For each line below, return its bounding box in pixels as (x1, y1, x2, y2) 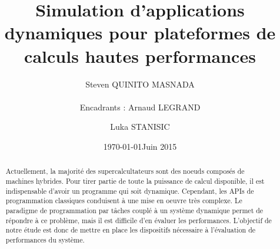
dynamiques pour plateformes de (4, 21, 276, 45)
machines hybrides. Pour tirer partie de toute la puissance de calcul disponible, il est (5, 176, 265, 186)
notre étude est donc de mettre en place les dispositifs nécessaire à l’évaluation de (5, 225, 256, 235)
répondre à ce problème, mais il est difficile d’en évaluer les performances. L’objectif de (5, 215, 272, 225)
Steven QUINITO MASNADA (85, 78, 195, 90)
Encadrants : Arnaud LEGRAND (79, 100, 201, 113)
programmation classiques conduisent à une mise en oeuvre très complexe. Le (5, 196, 242, 206)
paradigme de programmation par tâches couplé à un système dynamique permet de (5, 205, 264, 215)
